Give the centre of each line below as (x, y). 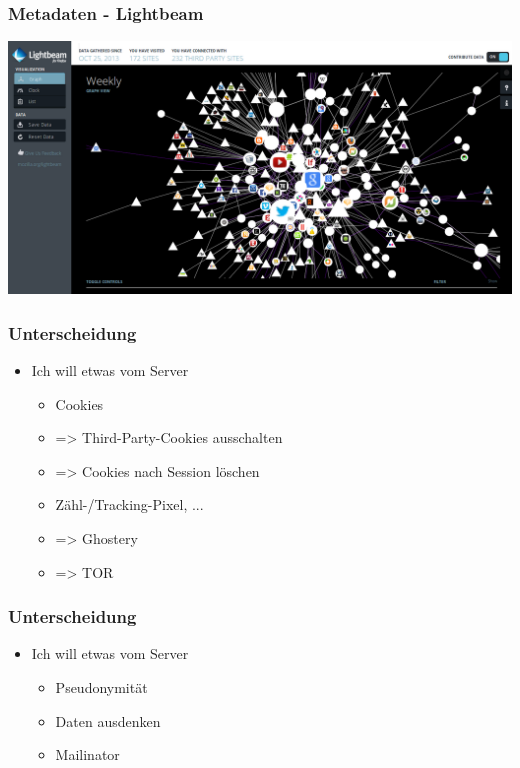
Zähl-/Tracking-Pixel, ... (129, 504)
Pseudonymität (101, 686)
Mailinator (87, 754)
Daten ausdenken (108, 720)
